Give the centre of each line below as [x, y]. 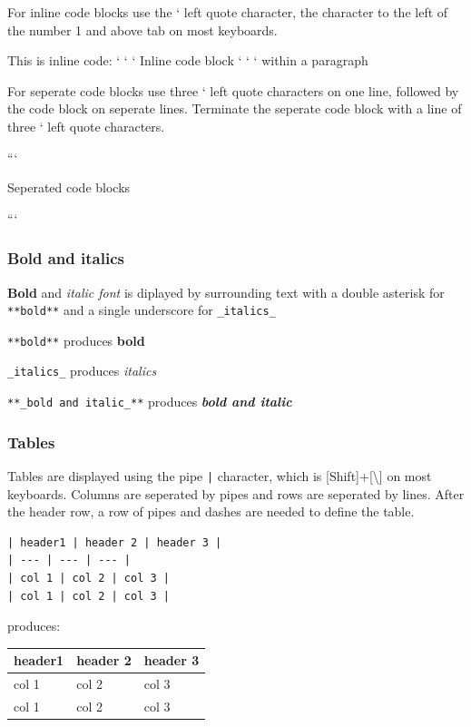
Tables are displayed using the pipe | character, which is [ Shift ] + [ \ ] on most [220, 476]
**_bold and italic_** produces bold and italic [150, 402]
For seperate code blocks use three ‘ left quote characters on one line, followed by [233, 90]
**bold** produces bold [76, 340]
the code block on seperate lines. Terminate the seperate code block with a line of [235, 108]
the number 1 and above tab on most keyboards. [142, 29]
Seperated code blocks [69, 187]
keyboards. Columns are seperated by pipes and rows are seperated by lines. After [236, 493]
